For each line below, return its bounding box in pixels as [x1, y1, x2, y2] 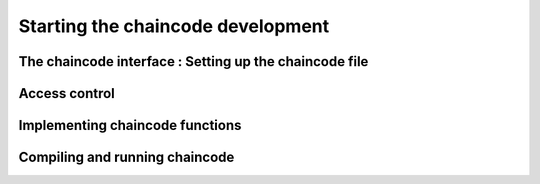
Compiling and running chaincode [18, 149, 235, 166]
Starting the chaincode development [18, 15, 330, 37]
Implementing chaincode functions [18, 117, 242, 134]
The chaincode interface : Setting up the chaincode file [18, 53, 369, 70]
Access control [18, 85, 115, 102]
